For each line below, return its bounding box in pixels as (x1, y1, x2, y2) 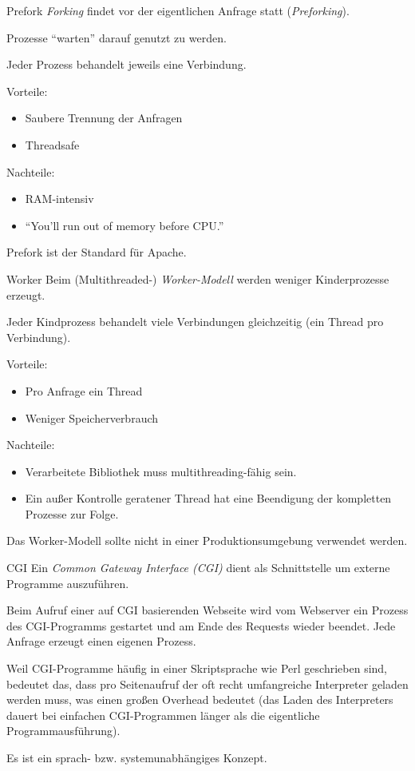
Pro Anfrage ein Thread (25, 382, 143, 399)
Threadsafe (25, 136, 80, 153)
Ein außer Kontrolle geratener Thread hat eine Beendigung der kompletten (25, 490, 392, 507)
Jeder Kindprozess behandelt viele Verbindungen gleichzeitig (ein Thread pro (6, 313, 384, 330)
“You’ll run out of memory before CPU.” (25, 217, 224, 233)
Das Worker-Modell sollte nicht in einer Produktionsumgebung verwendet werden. (6, 532, 408, 549)
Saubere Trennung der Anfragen (25, 109, 183, 126)
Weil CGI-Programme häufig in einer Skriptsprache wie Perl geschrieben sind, (6, 660, 388, 677)
